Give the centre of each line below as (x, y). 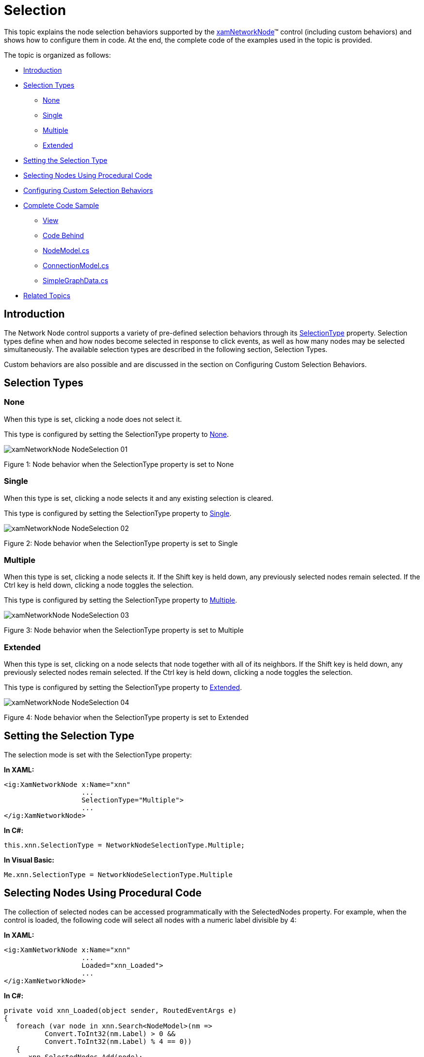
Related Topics (47, 295)
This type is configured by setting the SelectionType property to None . (117, 434)
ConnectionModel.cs (76, 265)
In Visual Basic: (29, 860)
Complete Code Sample (61, 205)
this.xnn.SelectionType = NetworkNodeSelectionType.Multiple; (125, 845)
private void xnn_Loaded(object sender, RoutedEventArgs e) (120, 1010)
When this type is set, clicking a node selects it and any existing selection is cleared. (139, 498)
